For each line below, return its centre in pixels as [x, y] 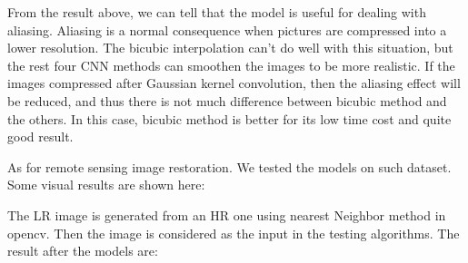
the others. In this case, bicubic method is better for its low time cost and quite [229, 118]
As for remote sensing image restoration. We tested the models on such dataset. [229, 166]
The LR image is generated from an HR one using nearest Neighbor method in [227, 214]
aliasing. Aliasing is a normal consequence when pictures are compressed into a [227, 29]
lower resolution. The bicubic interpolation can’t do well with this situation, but [230, 48]
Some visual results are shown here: [106, 185]
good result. [40, 136]
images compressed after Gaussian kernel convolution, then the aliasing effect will [234, 83]
